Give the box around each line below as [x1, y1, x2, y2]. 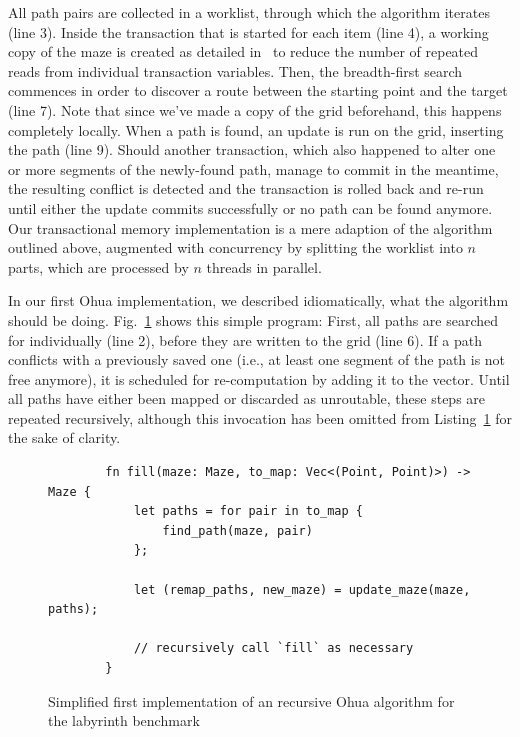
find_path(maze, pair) [162, 523, 313, 538]
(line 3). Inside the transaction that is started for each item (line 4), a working [8, 21, 489, 42]
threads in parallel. [206, 256, 322, 277]
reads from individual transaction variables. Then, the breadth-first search [8, 60, 463, 81]
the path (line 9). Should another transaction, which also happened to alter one [8, 139, 496, 160]
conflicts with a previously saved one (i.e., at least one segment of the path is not [8, 349, 506, 370]
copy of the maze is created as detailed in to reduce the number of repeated [8, 41, 479, 62]
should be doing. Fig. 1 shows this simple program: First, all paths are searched [8, 309, 499, 330]
